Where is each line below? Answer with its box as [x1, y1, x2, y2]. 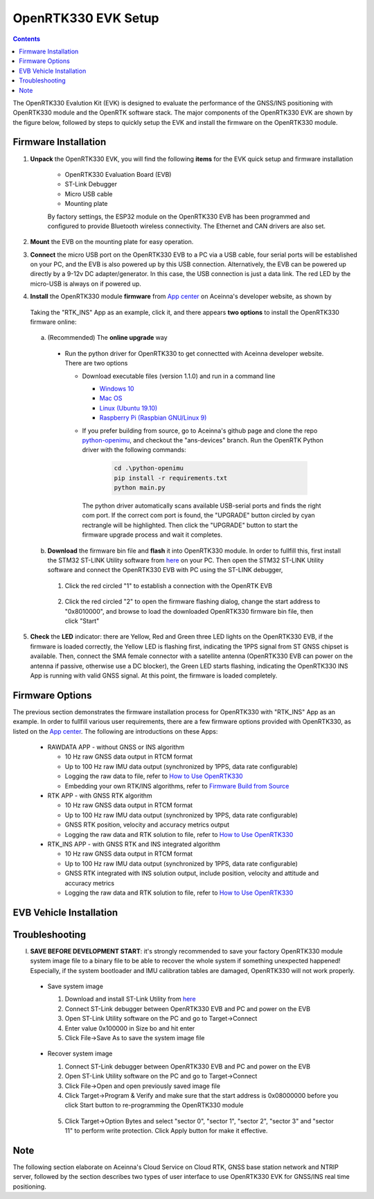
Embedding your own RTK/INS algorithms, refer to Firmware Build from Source [64, 782, 290, 790]
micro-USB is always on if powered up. [30, 279, 142, 288]
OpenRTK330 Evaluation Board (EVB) [64, 170, 172, 178]
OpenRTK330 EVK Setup [12, 10, 159, 26]
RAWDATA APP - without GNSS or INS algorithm [47, 743, 185, 752]
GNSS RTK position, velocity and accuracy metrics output [64, 820, 230, 829]
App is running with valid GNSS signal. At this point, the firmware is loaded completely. [30, 671, 278, 680]
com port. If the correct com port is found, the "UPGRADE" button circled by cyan [82, 511, 315, 519]
